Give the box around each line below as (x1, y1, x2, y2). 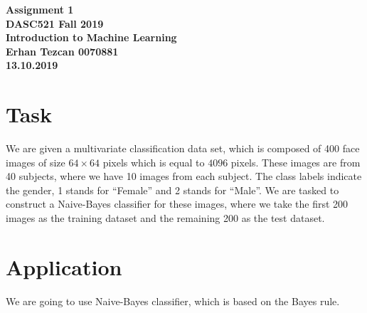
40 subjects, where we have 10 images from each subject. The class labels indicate (6, 169, 362, 184)
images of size (6, 154, 65, 169)
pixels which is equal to (102, 154, 205, 169)
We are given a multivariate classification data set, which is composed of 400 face (6, 141, 360, 156)
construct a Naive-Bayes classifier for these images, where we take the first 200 (6, 196, 349, 211)
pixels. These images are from (230, 154, 361, 169)
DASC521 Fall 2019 (6, 16, 104, 31)
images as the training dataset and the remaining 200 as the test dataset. (6, 211, 325, 226)
